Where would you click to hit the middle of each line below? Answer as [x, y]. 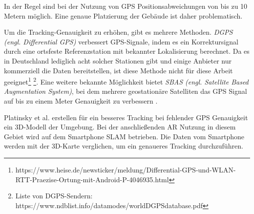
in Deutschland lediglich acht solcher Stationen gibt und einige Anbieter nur [118, 60]
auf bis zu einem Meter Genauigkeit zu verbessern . [81, 101]
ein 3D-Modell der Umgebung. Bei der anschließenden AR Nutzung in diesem [120, 127]
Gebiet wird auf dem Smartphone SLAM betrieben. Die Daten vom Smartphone [124, 136]
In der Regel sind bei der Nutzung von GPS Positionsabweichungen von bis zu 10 [126, 6]
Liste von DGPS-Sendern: [54, 196]
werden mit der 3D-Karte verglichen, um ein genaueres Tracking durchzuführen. [124, 146]
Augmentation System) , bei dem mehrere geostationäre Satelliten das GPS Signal [126, 91]
